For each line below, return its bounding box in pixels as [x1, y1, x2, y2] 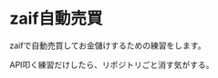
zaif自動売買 [9, 8, 103, 29]
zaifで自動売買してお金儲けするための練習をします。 [9, 40, 206, 51]
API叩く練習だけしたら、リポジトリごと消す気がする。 [9, 59, 214, 70]
